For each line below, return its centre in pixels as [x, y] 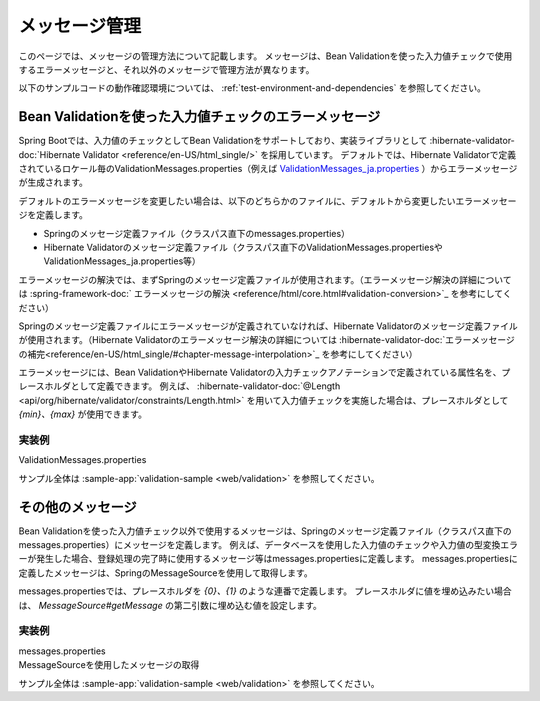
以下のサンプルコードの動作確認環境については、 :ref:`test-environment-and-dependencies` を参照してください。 [252, 88]
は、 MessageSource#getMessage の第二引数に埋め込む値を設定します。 [170, 605]
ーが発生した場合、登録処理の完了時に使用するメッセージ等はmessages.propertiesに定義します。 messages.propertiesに [268, 559]
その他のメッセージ [77, 506]
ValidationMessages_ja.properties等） [122, 261]
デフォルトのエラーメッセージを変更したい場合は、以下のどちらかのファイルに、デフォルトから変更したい [237, 201]
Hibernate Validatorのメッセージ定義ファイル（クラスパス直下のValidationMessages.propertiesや [243, 247]
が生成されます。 [53, 182]
